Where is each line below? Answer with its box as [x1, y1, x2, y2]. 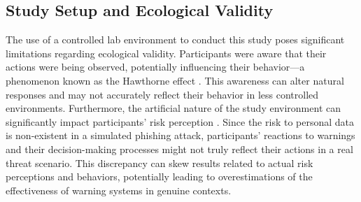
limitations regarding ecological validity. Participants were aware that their [6, 45, 327, 60]
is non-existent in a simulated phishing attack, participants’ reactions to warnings [6, 128, 355, 143]
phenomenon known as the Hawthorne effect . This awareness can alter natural [6, 73, 344, 87]
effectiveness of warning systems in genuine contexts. [6, 182, 232, 197]
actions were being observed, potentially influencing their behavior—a [6, 59, 305, 74]
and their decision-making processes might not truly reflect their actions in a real [6, 141, 353, 156]
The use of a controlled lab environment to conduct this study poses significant [6, 32, 345, 47]
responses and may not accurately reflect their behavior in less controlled [6, 87, 319, 101]
